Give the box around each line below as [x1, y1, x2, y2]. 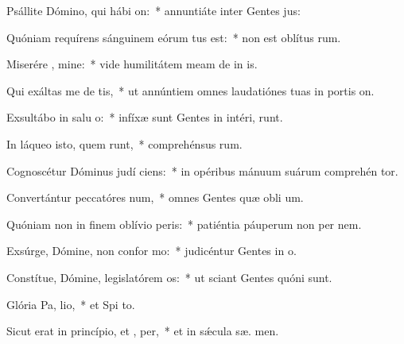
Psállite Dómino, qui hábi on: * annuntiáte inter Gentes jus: [6, 2, 301, 18]
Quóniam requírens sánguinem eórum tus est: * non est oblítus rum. [6, 29, 341, 45]
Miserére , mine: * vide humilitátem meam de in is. [6, 56, 258, 72]
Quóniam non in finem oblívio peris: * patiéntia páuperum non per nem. [6, 215, 362, 232]
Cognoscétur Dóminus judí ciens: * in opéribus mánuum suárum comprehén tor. [6, 162, 398, 179]
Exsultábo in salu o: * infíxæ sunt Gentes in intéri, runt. [6, 109, 283, 126]
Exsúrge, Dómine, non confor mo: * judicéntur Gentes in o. [6, 242, 297, 259]
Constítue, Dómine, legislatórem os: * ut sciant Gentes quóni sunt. [6, 269, 332, 285]
